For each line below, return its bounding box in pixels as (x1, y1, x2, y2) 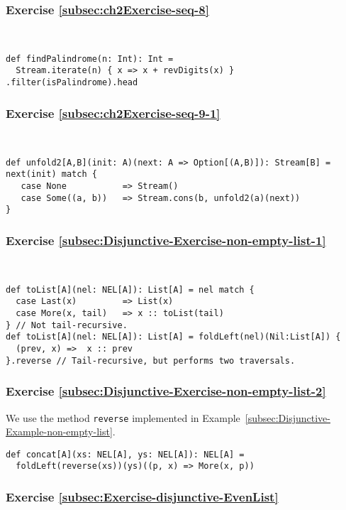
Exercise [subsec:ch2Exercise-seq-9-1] (6, 104, 221, 121)
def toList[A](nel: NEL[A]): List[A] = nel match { (6, 284, 255, 295)
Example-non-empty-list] (6, 424, 113, 439)
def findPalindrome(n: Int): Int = (6, 53, 174, 64)
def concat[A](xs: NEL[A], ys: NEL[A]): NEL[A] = (6, 449, 245, 460)
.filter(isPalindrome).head (6, 77, 138, 88)
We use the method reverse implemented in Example (6, 410, 240, 425)
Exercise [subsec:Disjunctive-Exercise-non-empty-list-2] (6, 382, 326, 400)
